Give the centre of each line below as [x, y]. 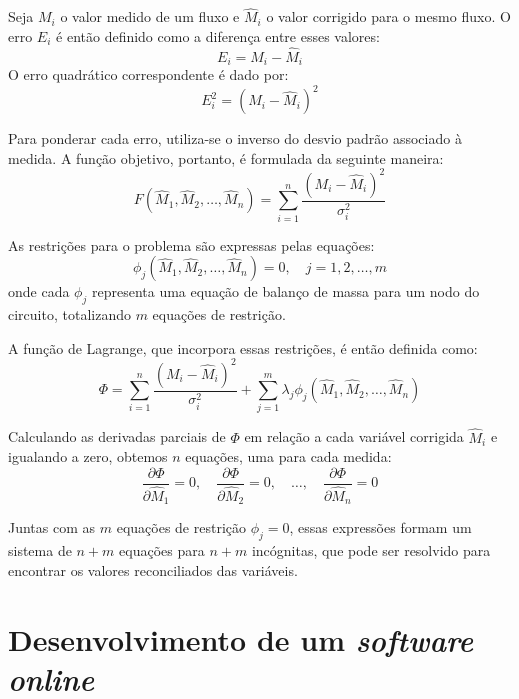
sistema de [40, 550]
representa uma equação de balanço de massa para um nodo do [285, 291]
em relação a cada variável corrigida [354, 436]
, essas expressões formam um [380, 527]
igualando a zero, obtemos [88, 456]
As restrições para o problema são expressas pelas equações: [191, 244]
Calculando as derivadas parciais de [117, 436]
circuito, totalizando [69, 314]
